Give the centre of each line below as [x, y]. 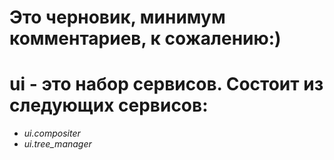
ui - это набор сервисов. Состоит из [166, 84]
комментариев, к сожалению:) [145, 38]
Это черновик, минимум [117, 17]
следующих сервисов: [109, 105]
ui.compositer [52, 133]
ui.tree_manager [57, 144]
